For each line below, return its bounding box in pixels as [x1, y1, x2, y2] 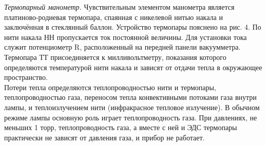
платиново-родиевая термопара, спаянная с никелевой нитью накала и [4, 11, 223, 22]
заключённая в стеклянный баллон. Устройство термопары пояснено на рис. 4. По [4, 22, 261, 32]
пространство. [4, 72, 48, 82]
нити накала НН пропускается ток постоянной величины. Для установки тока [4, 31, 247, 42]
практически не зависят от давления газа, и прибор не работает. [4, 132, 205, 142]
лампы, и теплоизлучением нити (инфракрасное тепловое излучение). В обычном [4, 101, 260, 112]
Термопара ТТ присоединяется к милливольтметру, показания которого [4, 51, 226, 62]
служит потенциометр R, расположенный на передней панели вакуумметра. [4, 41, 241, 52]
